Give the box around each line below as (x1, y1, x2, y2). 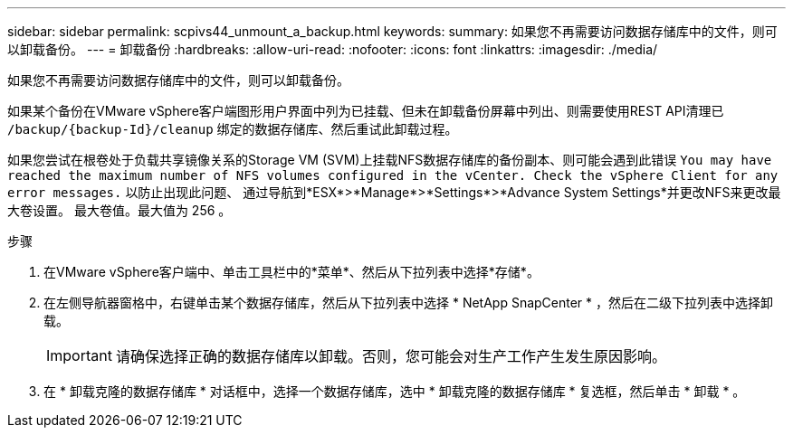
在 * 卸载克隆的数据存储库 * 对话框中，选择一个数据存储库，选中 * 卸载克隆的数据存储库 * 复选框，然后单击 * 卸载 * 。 (43, 383, 746, 399)
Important (46, 346, 112, 364)
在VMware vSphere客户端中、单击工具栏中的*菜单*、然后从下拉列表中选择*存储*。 (43, 264, 540, 279)
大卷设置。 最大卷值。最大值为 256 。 (7, 203, 232, 218)
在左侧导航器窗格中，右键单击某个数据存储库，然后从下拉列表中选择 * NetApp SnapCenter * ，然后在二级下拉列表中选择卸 (43, 295, 774, 310)
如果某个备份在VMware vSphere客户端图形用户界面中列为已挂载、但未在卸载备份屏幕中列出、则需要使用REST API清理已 (7, 103, 724, 118)
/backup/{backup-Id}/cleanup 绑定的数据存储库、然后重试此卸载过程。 (7, 121, 458, 137)
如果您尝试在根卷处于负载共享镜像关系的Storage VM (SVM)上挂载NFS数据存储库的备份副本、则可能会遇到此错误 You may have (7, 152, 772, 167)
